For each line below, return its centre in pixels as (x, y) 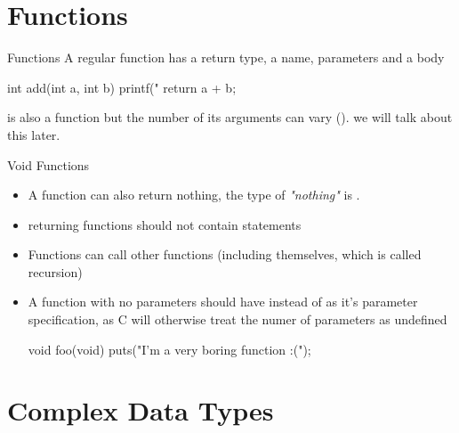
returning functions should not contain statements (165, 224)
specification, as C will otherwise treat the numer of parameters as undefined (238, 319)
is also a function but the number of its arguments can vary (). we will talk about (230, 117)
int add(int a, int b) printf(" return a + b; (122, 87)
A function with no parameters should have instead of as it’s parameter (223, 302)
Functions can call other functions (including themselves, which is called (225, 254)
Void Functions (48, 164)
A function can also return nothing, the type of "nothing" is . (194, 195)
